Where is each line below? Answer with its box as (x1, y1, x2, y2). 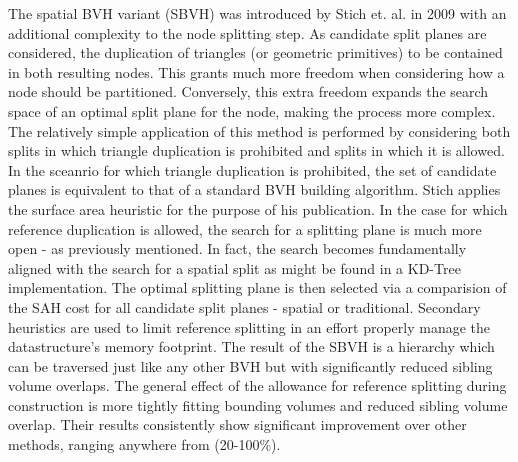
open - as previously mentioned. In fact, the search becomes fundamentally (8, 238, 467, 259)
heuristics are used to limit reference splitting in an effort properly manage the (8, 316, 491, 337)
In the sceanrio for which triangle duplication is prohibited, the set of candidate (8, 159, 497, 180)
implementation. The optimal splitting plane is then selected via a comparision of (8, 277, 507, 298)
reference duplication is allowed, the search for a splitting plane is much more (8, 218, 482, 239)
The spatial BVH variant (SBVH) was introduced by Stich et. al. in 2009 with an (8, 3, 507, 23)
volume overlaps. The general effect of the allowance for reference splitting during (8, 375, 507, 396)
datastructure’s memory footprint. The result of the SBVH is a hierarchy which (8, 336, 495, 357)
